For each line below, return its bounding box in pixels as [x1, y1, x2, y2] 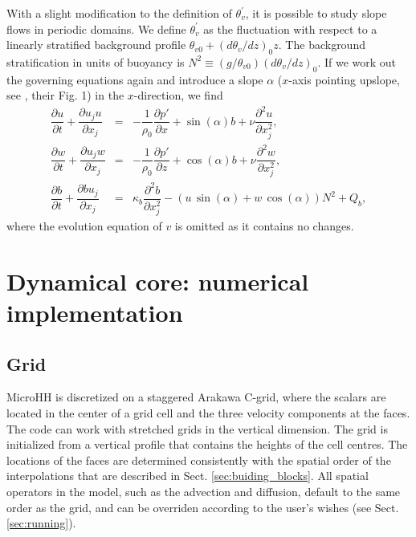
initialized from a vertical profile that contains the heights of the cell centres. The [6, 436, 408, 453]
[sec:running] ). [6, 515, 76, 531]
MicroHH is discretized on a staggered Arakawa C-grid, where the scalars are [6, 389, 386, 405]
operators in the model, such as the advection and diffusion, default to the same [6, 482, 401, 499]
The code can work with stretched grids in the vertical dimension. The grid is [6, 420, 388, 437]
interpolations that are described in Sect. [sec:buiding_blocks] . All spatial [6, 467, 369, 484]
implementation [6, 295, 183, 328]
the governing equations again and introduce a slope [6, 71, 263, 87]
